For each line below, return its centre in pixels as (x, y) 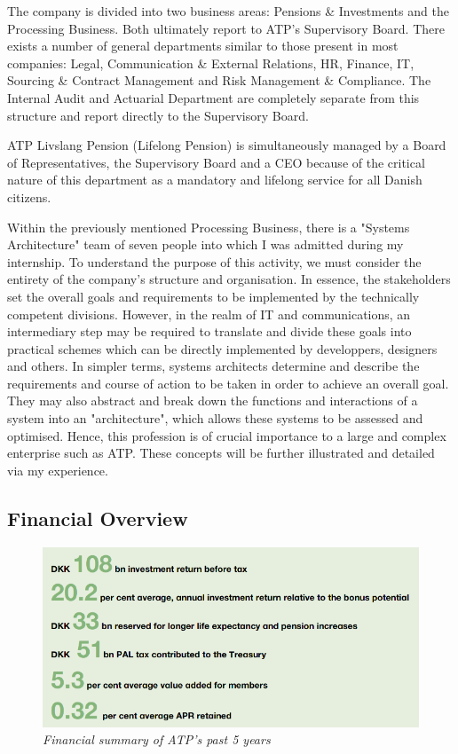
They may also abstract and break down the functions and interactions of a (213, 401)
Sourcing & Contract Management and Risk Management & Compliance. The (219, 80)
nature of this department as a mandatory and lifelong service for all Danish (215, 180)
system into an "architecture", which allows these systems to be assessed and (215, 418)
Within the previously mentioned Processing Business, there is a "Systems (209, 227)
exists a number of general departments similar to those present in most (203, 46)
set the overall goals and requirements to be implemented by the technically (213, 296)
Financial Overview (98, 518)
